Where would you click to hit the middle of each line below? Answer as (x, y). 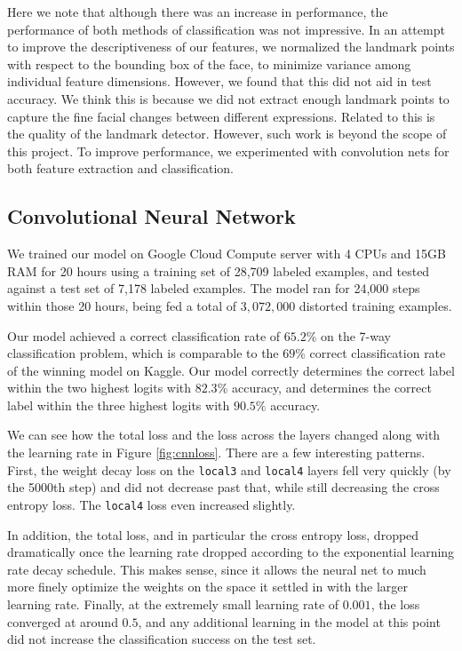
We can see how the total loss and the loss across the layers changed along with (224, 435)
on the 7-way (356, 335)
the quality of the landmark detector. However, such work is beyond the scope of (227, 134)
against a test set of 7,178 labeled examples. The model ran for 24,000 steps (214, 288)
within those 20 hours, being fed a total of (122, 305)
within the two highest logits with (100, 388)
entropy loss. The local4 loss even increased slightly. (151, 504)
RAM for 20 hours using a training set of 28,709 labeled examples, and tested (219, 270)
